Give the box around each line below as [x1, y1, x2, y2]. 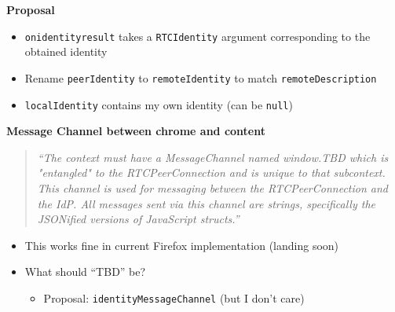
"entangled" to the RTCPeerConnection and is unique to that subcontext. [37, 164, 386, 181]
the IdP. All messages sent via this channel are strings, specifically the [37, 195, 376, 211]
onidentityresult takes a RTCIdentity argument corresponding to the [24, 28, 371, 44]
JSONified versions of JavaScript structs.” [37, 211, 240, 227]
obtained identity [24, 43, 108, 60]
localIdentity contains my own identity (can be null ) [24, 96, 293, 112]
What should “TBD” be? [24, 263, 146, 280]
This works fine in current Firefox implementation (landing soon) [24, 237, 339, 253]
